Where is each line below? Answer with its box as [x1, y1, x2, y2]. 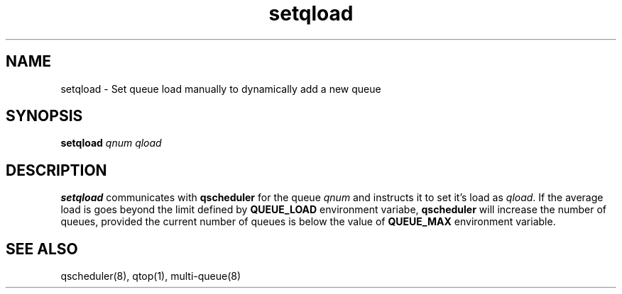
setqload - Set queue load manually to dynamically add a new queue [60, 82, 381, 95]
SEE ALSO [6, 239, 78, 258]
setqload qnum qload [60, 137, 162, 149]
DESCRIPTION [6, 161, 107, 179]
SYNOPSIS [6, 107, 83, 125]
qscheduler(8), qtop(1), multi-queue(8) [60, 270, 241, 283]
